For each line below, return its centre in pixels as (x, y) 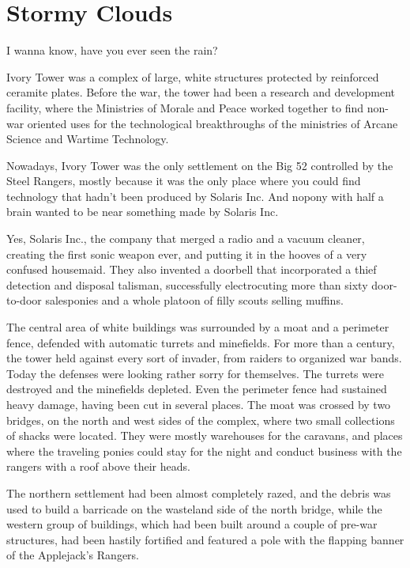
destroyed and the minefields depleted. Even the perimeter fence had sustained (197, 389)
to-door (24, 300)
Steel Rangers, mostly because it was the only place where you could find (184, 181)
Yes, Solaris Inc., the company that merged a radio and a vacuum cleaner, (186, 239)
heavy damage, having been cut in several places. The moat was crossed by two (199, 404)
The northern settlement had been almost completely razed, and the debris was (199, 492)
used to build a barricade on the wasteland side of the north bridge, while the (194, 508)
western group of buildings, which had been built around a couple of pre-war (192, 524)
